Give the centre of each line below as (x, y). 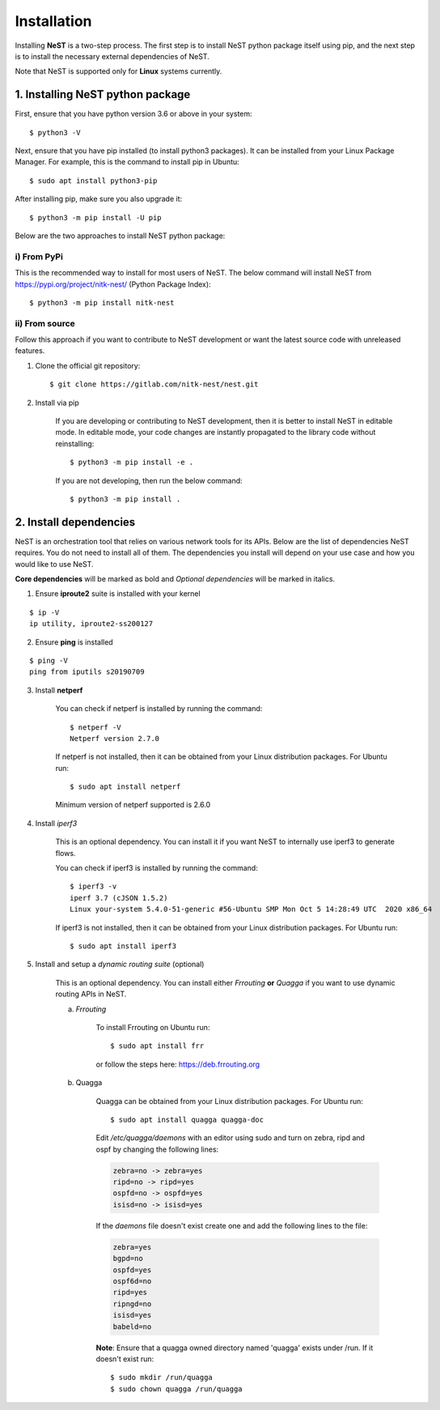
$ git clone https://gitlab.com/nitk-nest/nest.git (154, 384)
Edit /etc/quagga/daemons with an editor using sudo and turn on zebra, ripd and (231, 1138)
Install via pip (57, 403)
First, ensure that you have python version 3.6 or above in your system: (133, 114)
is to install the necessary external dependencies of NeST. (112, 56)
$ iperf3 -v (93, 886)
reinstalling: (75, 443)
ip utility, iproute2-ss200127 (91, 624)
